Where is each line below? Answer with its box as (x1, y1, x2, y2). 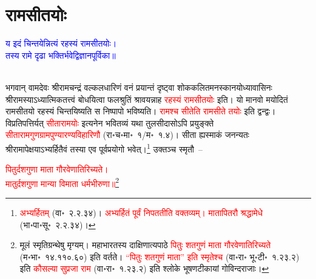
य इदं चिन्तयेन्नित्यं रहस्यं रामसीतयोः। (5, 37, 117, 50)
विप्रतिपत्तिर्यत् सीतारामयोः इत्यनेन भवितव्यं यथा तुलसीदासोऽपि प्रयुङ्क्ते (5, 116, 214, 129)
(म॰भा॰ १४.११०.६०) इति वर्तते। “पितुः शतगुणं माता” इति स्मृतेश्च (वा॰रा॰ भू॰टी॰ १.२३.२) (19, 250, 300, 263)
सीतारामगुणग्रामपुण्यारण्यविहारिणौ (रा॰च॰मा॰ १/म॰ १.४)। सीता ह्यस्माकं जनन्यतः (5, 128, 249, 141)
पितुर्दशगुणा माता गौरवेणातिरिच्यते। (5, 163, 109, 176)
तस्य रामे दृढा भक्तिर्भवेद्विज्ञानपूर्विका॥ (5, 48, 116, 61)
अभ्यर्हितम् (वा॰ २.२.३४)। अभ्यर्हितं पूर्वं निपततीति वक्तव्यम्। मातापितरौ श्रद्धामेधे (19, 206, 263, 218)
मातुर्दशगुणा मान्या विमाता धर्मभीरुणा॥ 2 (5, 175, 119, 189)
